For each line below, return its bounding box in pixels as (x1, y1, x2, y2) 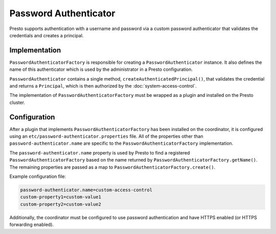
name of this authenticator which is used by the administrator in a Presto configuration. (9, 66, 193, 72)
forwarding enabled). (9, 222, 54, 228)
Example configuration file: (9, 173, 66, 179)
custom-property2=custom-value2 (20, 201, 102, 207)
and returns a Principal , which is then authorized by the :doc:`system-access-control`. (9, 83, 197, 89)
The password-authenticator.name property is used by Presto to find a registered (9, 149, 190, 155)
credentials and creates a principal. (9, 32, 84, 38)
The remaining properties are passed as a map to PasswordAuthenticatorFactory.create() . (9, 164, 216, 170)
